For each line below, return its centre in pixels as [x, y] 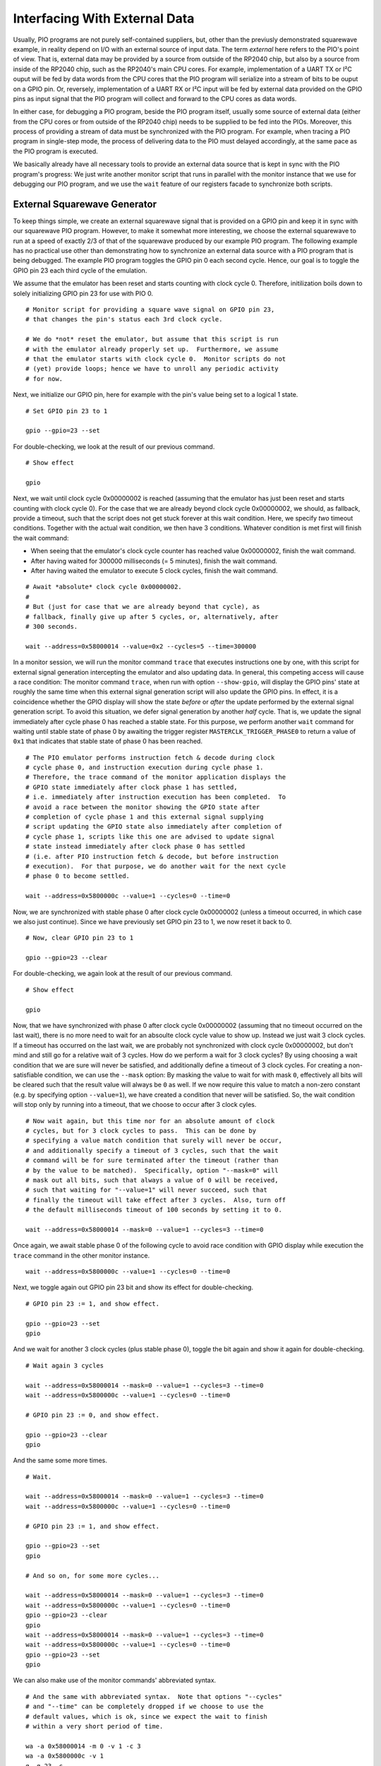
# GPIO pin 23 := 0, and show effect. [93, 1415]
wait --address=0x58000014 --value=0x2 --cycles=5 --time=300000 [141, 646]
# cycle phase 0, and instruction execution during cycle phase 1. [145, 768]
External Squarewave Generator [85, 204]
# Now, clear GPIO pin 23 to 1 [80, 938]
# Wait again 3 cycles [65, 1365]
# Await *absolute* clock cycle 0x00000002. [104, 587]
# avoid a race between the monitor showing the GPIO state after [143, 807]
